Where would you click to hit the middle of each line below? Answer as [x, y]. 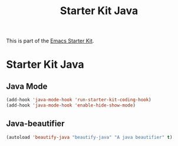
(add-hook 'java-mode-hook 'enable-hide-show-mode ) [71, 105]
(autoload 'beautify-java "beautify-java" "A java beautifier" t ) [89, 137]
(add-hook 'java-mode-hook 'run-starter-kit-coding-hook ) [79, 100]
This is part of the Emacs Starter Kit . [50, 41]
